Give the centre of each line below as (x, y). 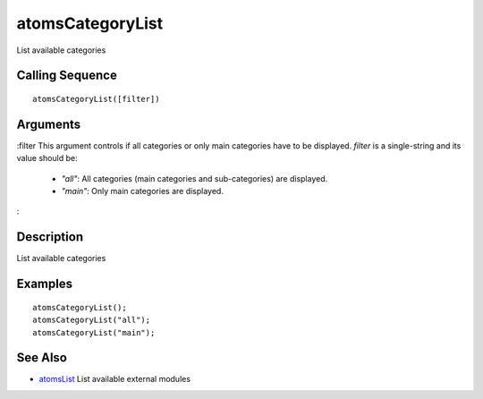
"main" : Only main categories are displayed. (142, 191)
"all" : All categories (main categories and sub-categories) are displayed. (195, 178)
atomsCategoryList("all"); (92, 320)
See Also (42, 358)
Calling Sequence (67, 76)
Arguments (49, 124)
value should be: (47, 158)
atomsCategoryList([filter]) (96, 99)
